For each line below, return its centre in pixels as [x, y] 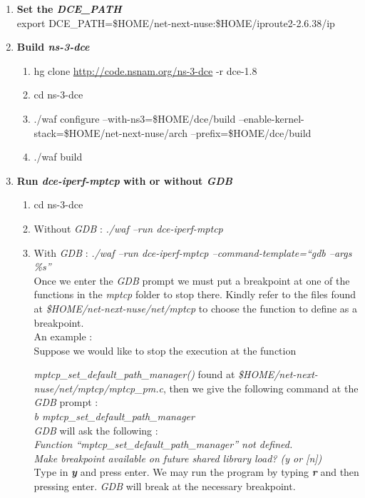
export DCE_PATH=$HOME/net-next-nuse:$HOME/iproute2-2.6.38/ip [176, 22]
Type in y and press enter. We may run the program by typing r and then [196, 472]
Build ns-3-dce [53, 47]
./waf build [58, 157]
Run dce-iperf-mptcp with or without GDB [124, 180]
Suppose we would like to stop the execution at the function [165, 350]
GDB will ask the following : [96, 430]
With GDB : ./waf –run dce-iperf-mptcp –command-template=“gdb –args [193, 252]
